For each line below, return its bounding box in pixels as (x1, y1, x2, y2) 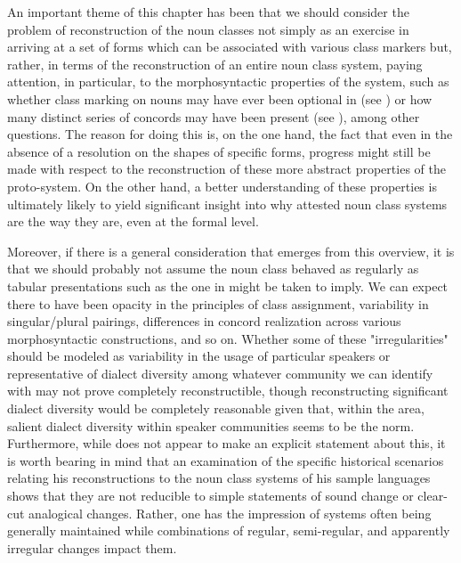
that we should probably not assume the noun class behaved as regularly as (7, 259, 419, 278)
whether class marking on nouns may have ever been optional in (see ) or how (7, 89, 433, 108)
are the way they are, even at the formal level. (7, 212, 259, 231)
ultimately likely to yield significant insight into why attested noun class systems (7, 194, 448, 213)
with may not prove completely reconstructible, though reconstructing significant (7, 381, 449, 400)
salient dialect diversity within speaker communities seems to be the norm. (7, 416, 415, 435)
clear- (417, 486, 448, 505)
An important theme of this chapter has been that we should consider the (7, 3, 409, 20)
